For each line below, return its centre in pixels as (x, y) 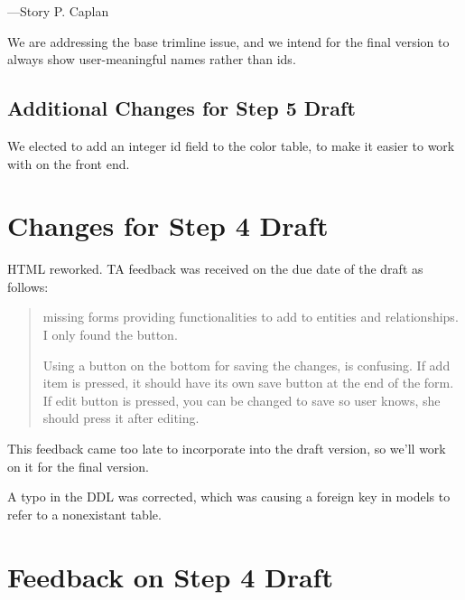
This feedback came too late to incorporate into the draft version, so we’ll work (227, 449)
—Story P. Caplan (58, 11)
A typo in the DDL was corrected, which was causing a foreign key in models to (229, 497)
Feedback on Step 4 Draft (170, 576)
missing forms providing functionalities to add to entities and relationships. (251, 317)
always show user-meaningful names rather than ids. (152, 59)
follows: (28, 286)
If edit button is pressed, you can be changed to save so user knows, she (242, 400)
